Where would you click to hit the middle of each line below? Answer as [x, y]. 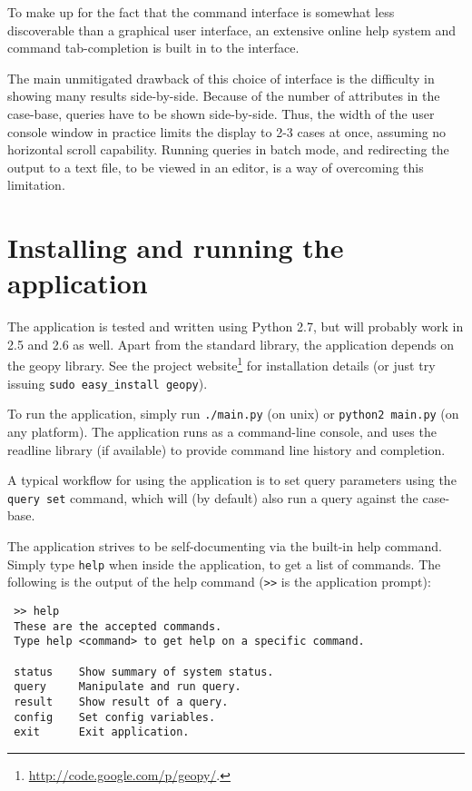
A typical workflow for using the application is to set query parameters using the [232, 480]
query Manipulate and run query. [128, 687]
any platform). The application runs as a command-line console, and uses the [222, 431]
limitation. [36, 185]
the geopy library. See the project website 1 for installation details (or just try [221, 364]
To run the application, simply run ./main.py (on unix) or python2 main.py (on [233, 414]
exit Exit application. [102, 732]
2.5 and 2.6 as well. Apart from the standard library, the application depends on [231, 344]
